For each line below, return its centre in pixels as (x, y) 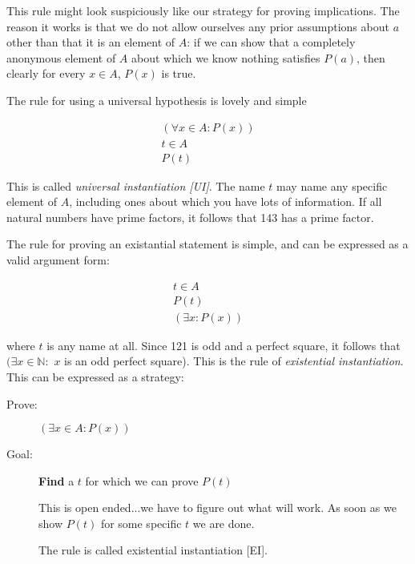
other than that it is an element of (91, 42)
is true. (179, 73)
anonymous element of (61, 57)
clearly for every (46, 73)
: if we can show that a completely (271, 42)
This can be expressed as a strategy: (95, 376)
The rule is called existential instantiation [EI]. (153, 550)
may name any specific (332, 185)
